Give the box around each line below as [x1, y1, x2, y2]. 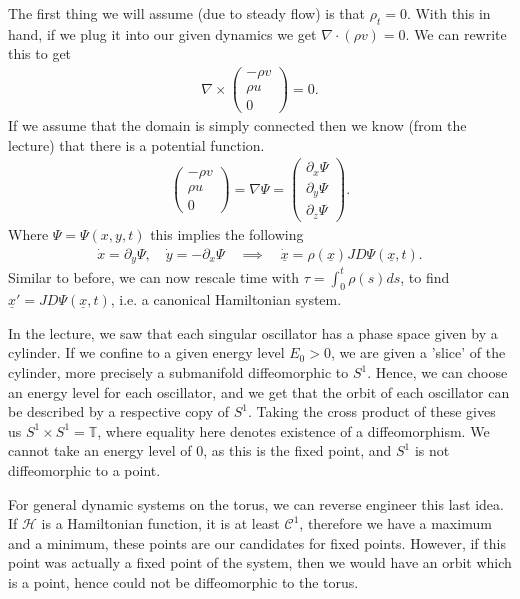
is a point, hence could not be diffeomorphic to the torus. [8, 572, 359, 593]
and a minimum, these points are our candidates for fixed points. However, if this [8, 532, 506, 553]
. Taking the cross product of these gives [248, 401, 496, 422]
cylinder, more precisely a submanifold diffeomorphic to [8, 362, 349, 383]
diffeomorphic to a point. [8, 460, 161, 481]
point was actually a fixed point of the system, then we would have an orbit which [8, 552, 512, 573]
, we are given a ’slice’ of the [330, 342, 506, 363]
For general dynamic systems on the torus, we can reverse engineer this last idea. [8, 493, 504, 514]
